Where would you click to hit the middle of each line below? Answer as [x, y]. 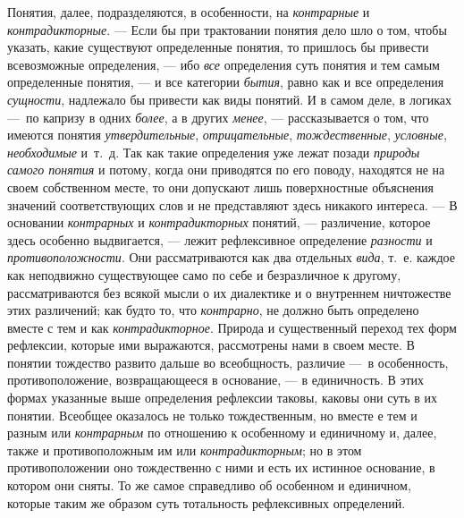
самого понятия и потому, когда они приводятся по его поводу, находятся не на [226, 170]
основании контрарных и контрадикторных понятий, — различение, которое [219, 222]
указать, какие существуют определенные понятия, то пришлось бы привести [218, 47]
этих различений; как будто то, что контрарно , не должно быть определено [213, 310]
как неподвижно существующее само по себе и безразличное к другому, [204, 274]
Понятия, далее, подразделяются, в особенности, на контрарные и [189, 12]
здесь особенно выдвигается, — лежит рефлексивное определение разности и [220, 239]
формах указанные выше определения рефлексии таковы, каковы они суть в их [223, 398]
